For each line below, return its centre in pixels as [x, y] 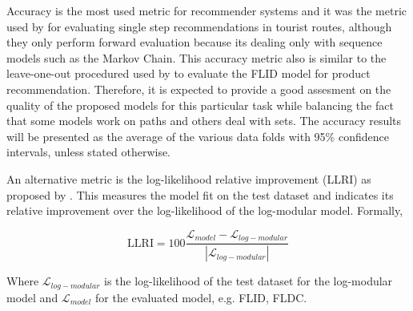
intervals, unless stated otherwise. [89, 152]
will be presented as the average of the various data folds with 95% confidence [198, 136]
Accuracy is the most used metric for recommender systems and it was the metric [206, 10]
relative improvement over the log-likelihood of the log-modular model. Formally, [205, 210]
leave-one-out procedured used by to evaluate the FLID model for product [188, 73]
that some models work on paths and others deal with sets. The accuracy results [204, 121]
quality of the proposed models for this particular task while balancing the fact [200, 105]
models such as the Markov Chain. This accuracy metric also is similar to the [196, 57]
